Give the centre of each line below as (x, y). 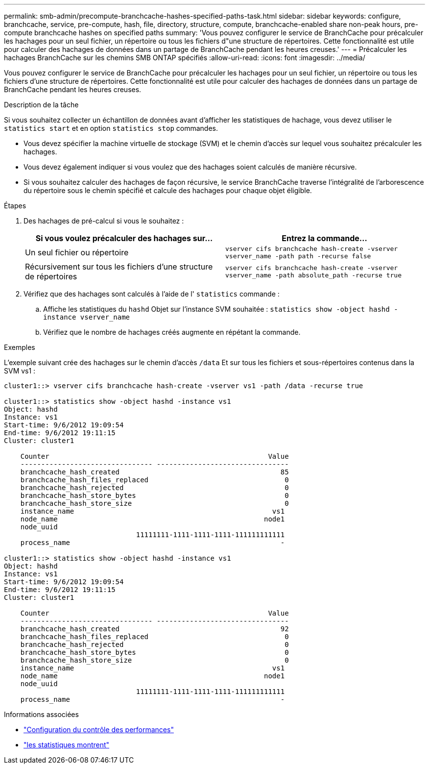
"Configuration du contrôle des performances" (99, 730)
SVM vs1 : (20, 371)
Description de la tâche (41, 105)
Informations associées (41, 714)
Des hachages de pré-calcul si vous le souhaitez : (104, 221)
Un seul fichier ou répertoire (77, 252)
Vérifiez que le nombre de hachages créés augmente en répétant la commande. (172, 332)
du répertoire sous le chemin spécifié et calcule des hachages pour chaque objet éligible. (168, 190)
